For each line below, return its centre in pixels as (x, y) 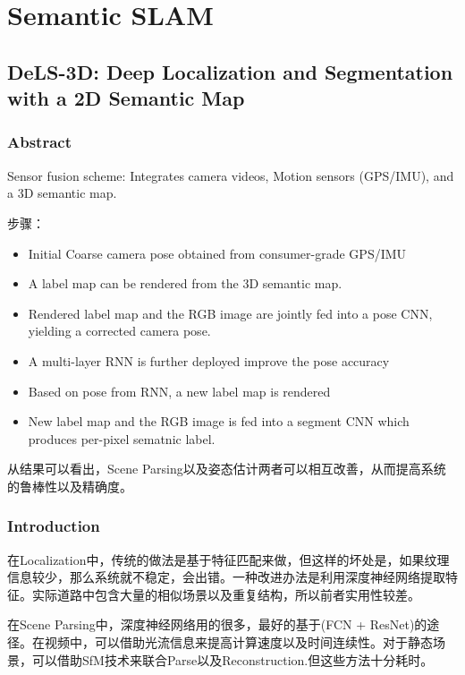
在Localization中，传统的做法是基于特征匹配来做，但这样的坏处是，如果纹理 (228, 559)
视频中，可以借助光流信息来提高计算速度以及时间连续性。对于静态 (238, 642)
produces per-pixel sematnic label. (122, 438)
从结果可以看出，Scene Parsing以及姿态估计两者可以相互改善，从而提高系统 (227, 469)
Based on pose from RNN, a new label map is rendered (179, 391)
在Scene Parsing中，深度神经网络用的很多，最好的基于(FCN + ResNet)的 (217, 624)
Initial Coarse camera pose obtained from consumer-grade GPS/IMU (217, 253)
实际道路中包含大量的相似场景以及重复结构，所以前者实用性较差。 (226, 594)
